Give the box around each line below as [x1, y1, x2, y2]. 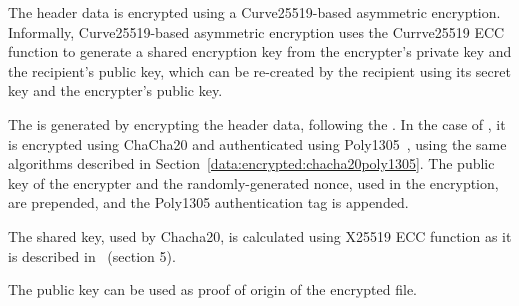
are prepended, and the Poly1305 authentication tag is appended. [8, 192, 409, 213]
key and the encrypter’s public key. [8, 80, 223, 101]
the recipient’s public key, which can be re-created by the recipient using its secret [8, 60, 511, 81]
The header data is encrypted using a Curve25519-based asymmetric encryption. [8, 2, 501, 22]
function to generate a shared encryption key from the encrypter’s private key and [8, 41, 512, 62]
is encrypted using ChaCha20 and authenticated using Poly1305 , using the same [8, 133, 507, 154]
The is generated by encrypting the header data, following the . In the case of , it [8, 113, 506, 134]
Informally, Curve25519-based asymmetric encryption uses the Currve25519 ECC [8, 21, 505, 42]
